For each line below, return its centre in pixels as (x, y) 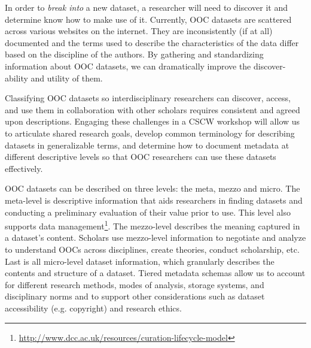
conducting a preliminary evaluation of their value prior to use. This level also (148, 212)
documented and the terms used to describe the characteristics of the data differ (152, 42)
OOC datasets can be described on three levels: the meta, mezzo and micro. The (153, 188)
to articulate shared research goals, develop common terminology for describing (150, 133)
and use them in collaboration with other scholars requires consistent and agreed (153, 109)
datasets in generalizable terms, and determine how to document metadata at (147, 145)
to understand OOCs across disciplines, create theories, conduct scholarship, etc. (152, 249)
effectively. (24, 168)
